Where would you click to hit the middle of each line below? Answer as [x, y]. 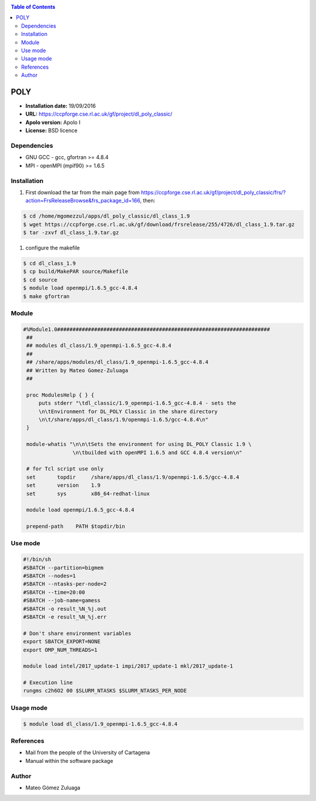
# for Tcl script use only [65, 469]
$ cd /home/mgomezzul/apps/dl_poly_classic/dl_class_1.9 [107, 216]
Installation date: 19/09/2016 [61, 106]
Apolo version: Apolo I [53, 122]
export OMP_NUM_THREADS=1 [60, 650]
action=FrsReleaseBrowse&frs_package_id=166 [83, 201]
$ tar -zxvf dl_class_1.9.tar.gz [71, 233]
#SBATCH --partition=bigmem [63, 567]
